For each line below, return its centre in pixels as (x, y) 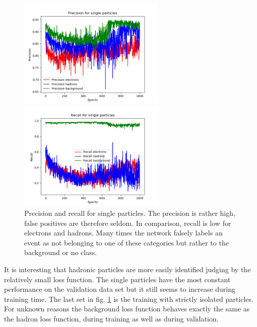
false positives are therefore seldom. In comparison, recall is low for (128, 223)
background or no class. (61, 252)
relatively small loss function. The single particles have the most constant (117, 279)
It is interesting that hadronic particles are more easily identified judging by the (127, 269)
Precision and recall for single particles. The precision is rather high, (130, 213)
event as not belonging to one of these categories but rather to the (126, 242)
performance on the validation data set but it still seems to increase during (120, 289)
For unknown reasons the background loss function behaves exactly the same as (127, 309)
